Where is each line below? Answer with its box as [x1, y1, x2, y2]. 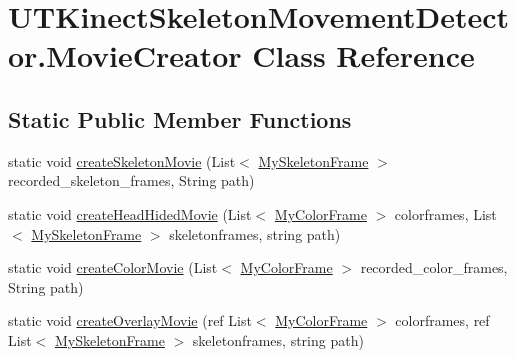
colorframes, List [394, 203, 497, 224]
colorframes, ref [395, 310, 490, 331]
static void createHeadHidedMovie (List [8, 203, 252, 224]
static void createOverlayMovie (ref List [8, 310, 252, 331]
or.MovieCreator [8, 35, 242, 76]
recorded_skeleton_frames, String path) [8, 170, 255, 191]
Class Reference [252, 35, 475, 76]
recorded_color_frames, [360, 257, 508, 278]
